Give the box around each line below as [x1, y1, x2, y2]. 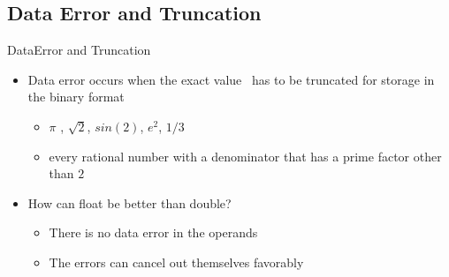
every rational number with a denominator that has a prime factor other [49, 146, 442, 165]
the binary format [27, 87, 125, 106]
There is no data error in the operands [49, 223, 258, 242]
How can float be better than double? [27, 193, 232, 212]
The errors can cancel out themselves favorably [49, 252, 304, 271]
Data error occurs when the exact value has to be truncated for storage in [27, 70, 435, 88]
